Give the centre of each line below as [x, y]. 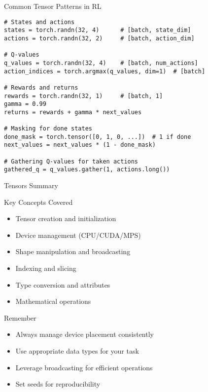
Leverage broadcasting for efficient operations [84, 367]
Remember [20, 317]
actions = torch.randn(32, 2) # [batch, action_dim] [99, 38]
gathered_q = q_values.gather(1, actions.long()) [87, 170]
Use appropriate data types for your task [77, 351]
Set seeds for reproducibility [58, 384]
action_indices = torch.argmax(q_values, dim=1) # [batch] [105, 71]
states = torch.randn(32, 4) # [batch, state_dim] [98, 30]
